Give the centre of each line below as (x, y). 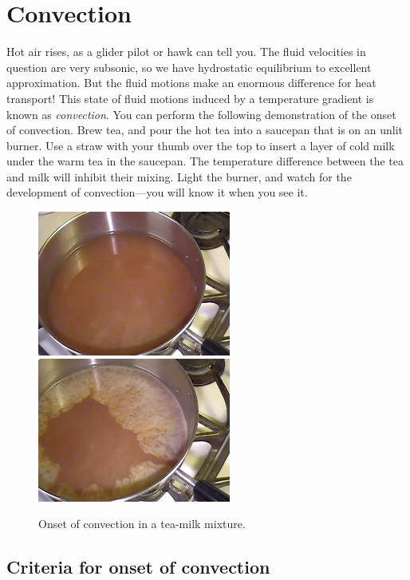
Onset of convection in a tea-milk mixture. (142, 524)
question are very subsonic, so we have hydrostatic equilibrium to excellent (189, 67)
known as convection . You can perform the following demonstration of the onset (201, 114)
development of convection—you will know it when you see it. (157, 192)
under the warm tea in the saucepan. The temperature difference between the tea (205, 161)
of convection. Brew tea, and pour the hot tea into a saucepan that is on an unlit (205, 130)
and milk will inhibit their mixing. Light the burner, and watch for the (179, 176)
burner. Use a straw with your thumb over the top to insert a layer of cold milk (201, 145)
